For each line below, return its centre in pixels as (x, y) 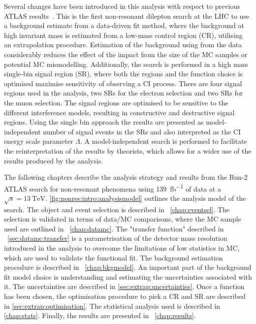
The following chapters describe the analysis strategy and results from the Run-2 (126, 177)
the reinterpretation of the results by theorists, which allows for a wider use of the (128, 150)
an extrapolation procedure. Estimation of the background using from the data (123, 45)
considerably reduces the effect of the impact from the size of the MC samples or (126, 54)
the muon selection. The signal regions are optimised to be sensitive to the (116, 102)
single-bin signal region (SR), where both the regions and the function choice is (123, 74)
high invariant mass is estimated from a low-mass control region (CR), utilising (123, 35)
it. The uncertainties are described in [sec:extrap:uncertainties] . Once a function (124, 286)
